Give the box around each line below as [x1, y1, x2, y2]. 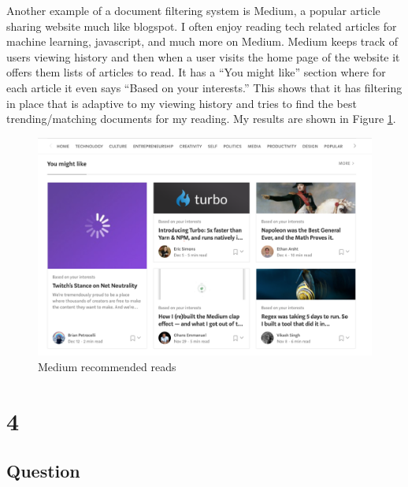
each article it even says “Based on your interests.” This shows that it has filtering [6, 79, 402, 95]
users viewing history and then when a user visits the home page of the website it [6, 48, 400, 65]
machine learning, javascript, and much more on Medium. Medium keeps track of [6, 33, 398, 50]
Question [6, 459, 80, 483]
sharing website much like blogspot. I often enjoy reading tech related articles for [6, 17, 397, 34]
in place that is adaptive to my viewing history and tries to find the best [6, 95, 357, 111]
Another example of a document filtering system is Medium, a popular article [6, 2, 380, 18]
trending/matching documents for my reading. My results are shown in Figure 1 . [6, 110, 396, 127]
